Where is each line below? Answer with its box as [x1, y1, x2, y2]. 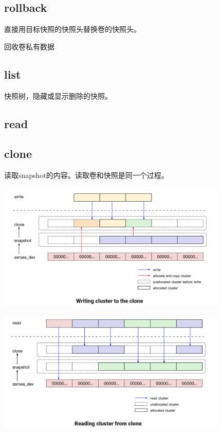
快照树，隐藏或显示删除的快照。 [4, 90, 112, 101]
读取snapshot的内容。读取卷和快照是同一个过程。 [4, 170, 169, 181]
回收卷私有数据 [4, 41, 54, 51]
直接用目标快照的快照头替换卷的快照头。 [4, 24, 141, 34]
